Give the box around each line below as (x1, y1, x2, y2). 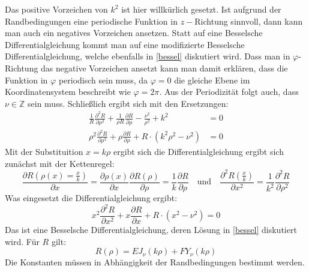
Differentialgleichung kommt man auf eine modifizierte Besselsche (5, 38, 245, 50)
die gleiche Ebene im (174, 73, 250, 86)
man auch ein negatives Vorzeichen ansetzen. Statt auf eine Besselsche (5, 26, 263, 39)
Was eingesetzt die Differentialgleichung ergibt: (5, 191, 178, 204)
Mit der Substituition (5, 145, 83, 158)
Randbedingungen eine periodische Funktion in (5, 14, 178, 27)
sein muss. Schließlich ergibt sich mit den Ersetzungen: (28, 97, 229, 109)
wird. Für (5, 235, 40, 247)
